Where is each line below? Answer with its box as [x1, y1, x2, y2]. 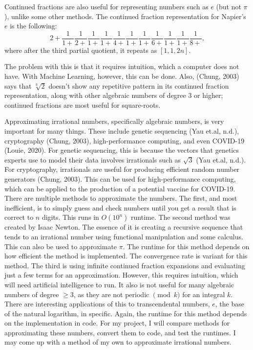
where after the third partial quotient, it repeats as [4, 45, 157, 55]
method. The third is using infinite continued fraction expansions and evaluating [4, 260, 245, 270]
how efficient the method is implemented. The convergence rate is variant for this [4, 251, 248, 261]
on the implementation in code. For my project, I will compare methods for [4, 318, 230, 328]
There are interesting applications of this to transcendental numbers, [4, 299, 210, 309]
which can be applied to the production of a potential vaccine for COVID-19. [4, 183, 235, 193]
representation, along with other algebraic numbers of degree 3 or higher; [4, 90, 223, 100]
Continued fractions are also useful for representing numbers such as [4, 1, 209, 11]
